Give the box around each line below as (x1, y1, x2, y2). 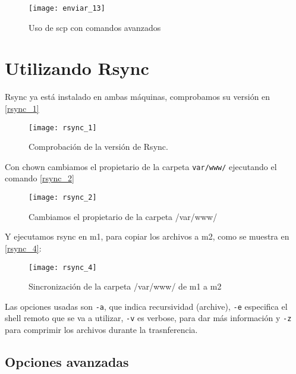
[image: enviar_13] (29, 4, 105, 12)
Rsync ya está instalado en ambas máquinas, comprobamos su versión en (5, 90, 270, 103)
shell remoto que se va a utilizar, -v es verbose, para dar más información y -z (5, 312, 292, 324)
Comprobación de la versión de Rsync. (29, 140, 168, 153)
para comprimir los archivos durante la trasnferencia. (5, 323, 198, 336)
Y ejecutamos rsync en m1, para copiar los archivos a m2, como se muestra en (5, 230, 289, 243)
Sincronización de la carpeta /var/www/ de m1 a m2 (29, 280, 222, 293)
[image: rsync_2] (29, 193, 97, 202)
